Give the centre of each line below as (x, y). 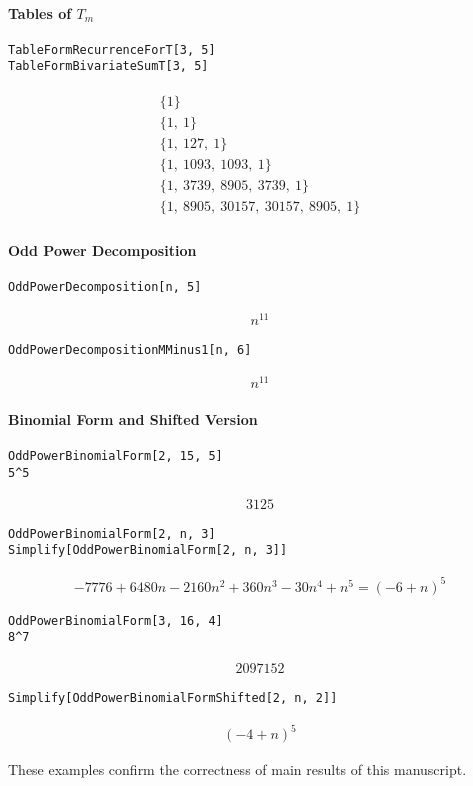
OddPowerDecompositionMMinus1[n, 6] (130, 349)
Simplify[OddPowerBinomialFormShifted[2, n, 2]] (173, 697)
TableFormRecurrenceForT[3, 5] (112, 49)
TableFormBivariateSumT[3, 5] (108, 66)
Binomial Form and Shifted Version (133, 419)
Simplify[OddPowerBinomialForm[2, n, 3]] (148, 550)
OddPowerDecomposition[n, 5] (105, 287)
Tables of (40, 12)
